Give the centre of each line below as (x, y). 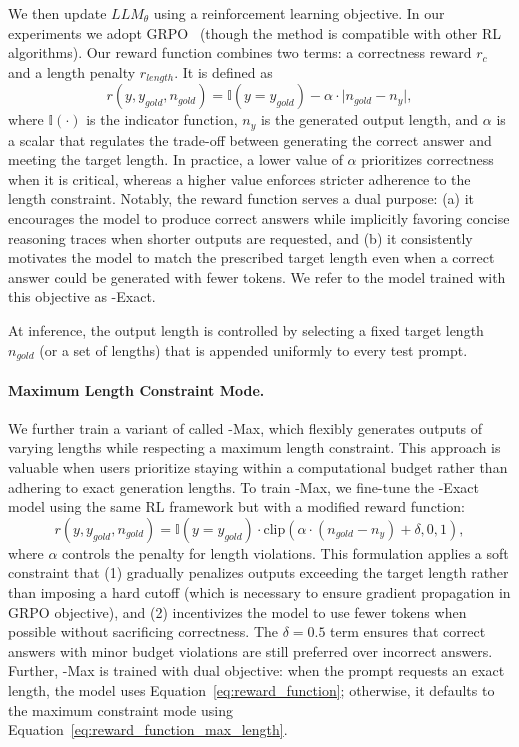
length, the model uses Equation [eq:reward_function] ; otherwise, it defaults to (251, 690)
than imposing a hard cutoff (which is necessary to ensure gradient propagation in (259, 592)
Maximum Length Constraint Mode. (136, 389)
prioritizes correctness (427, 159)
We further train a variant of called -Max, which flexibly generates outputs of (245, 427)
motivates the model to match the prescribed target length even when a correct (251, 257)
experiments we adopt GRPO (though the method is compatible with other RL (255, 32)
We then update (57, 13)
